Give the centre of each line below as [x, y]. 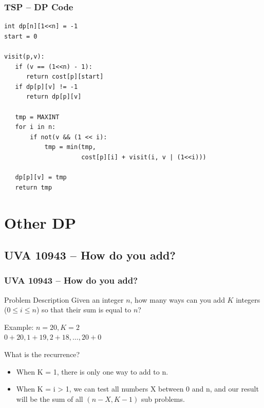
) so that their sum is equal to [84, 310]
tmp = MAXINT [37, 117]
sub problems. [163, 398]
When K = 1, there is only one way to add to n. [92, 371]
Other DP [40, 222]
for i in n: [35, 127]
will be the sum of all [50, 398]
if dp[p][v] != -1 [46, 87]
